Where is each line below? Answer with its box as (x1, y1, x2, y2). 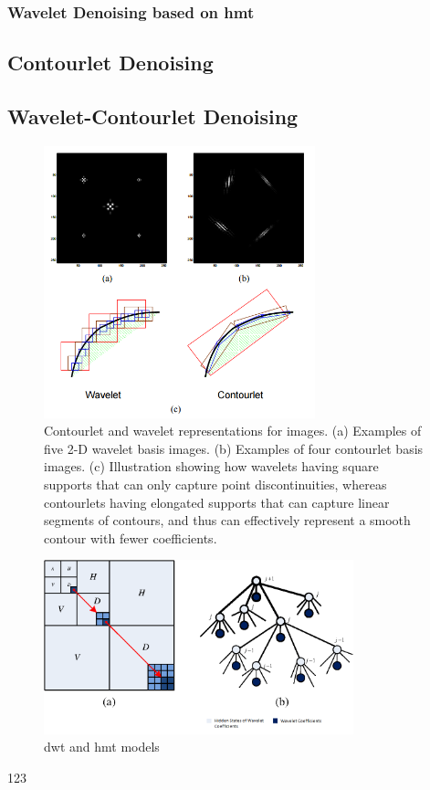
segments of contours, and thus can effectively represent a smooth (44, 511, 411, 530)
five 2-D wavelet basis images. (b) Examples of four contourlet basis (44, 438, 424, 458)
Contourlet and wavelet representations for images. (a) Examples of (44, 421, 422, 440)
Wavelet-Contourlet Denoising (7, 102, 299, 131)
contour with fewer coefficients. (44, 528, 217, 547)
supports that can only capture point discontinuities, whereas (44, 475, 387, 494)
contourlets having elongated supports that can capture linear (44, 492, 390, 511)
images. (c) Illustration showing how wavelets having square (44, 457, 379, 476)
